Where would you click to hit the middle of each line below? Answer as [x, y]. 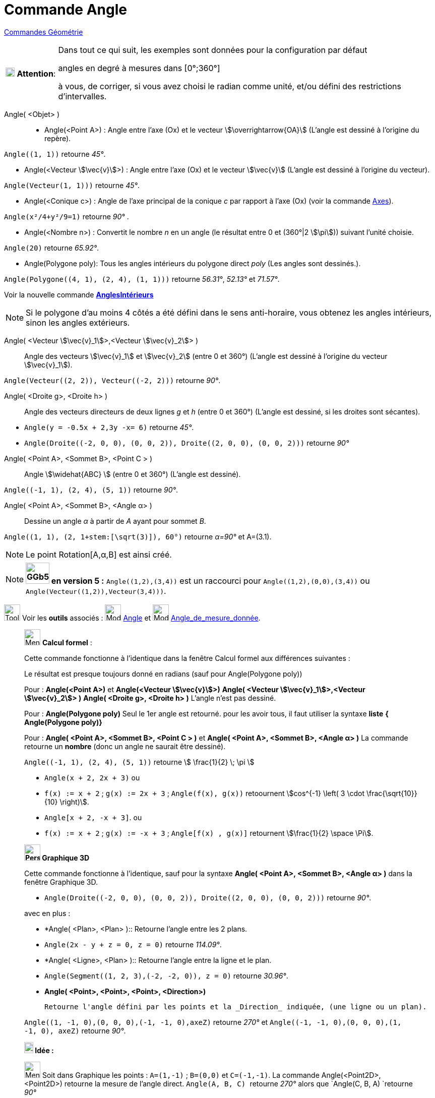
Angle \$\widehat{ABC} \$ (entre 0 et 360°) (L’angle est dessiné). [133, 474]
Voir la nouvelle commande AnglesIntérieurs [79, 294]
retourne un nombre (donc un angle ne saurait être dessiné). [125, 746]
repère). [58, 138]
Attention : [36, 73]
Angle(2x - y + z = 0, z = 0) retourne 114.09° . [133, 944]
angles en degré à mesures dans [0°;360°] [139, 68]
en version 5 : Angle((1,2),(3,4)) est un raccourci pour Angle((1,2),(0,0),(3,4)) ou [210, 581]
